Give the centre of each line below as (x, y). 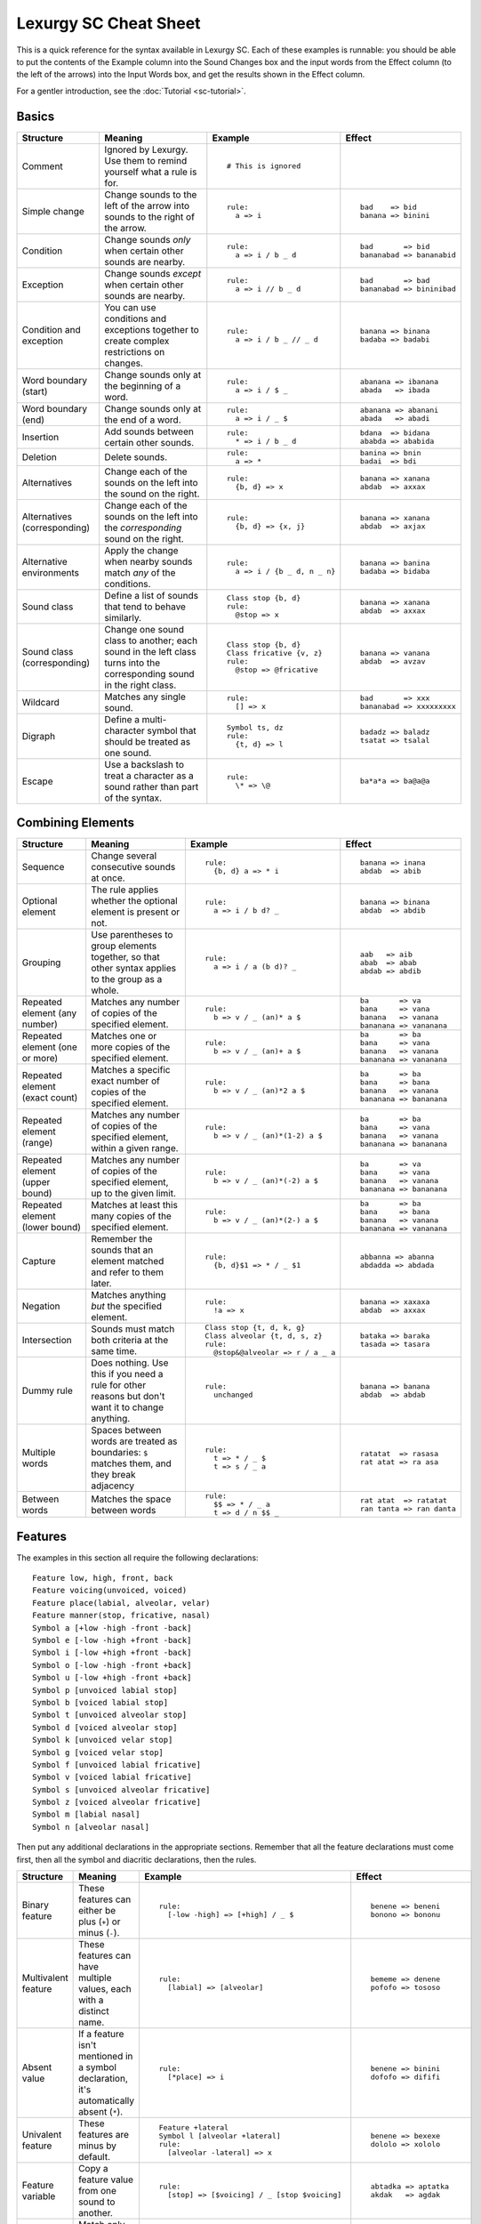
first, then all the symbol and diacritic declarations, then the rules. (136, 1859)
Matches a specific (131, 1070)
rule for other (119, 1385)
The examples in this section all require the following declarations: (137, 1558)
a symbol (98, 2067)
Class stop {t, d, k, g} (255, 1328)
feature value (106, 2180)
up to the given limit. (134, 1194)
